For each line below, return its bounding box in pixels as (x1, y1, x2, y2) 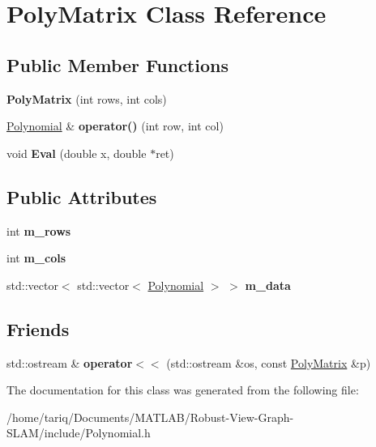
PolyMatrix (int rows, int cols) (6, 90, 167, 107)
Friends (6, 316, 70, 341)
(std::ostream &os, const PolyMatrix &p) (166, 354, 371, 371)
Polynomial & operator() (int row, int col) (6, 117, 224, 134)
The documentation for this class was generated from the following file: (6, 381, 359, 398)
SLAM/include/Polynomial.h (6, 424, 151, 441)
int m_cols (6, 249, 66, 266)
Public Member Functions (6, 52, 229, 77)
